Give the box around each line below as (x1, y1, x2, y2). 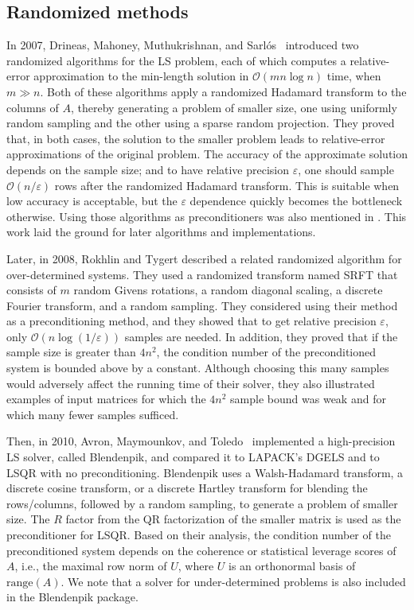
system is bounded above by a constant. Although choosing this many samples (6, 359, 389, 376)
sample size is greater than (6, 344, 136, 360)
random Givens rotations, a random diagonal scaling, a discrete (73, 282, 383, 298)
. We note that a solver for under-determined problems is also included (61, 573, 406, 589)
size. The (6, 511, 50, 527)
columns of (6, 99, 59, 115)
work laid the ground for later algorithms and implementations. (6, 223, 316, 240)
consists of (6, 282, 57, 298)
